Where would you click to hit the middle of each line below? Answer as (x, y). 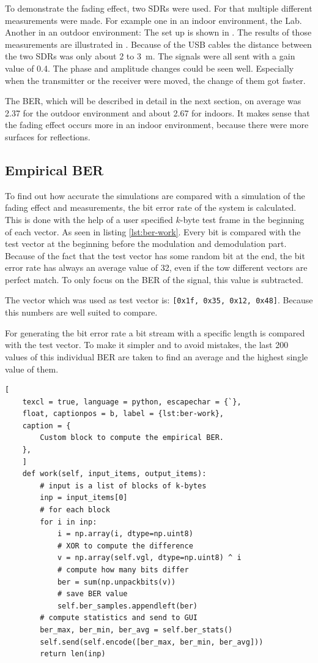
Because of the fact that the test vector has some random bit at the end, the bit (155, 255)
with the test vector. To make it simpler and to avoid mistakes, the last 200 (147, 345)
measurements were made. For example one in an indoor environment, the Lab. (153, 20)
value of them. (32, 369)
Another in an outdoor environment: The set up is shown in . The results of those (158, 32)
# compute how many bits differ (123, 570)
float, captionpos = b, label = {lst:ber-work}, (123, 414)
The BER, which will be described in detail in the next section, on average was (153, 101)
